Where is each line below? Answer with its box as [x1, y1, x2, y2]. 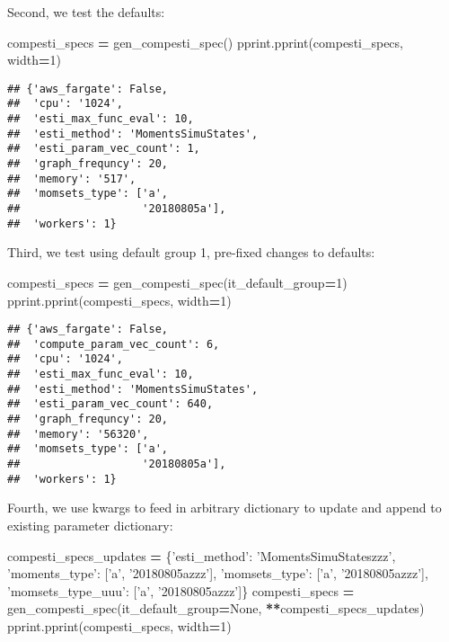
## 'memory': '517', [7, 172, 136, 185]
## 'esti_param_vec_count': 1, [7, 142, 200, 156]
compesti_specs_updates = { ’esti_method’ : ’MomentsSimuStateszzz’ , [7, 546, 396, 565]
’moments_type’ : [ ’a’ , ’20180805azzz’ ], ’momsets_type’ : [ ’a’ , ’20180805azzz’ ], [7, 564, 428, 583]
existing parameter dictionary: [7, 515, 173, 534]
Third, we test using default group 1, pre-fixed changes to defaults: [7, 243, 375, 262]
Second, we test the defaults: [7, 3, 165, 21]
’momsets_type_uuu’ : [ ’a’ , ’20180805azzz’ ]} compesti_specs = [7, 581, 355, 600]
